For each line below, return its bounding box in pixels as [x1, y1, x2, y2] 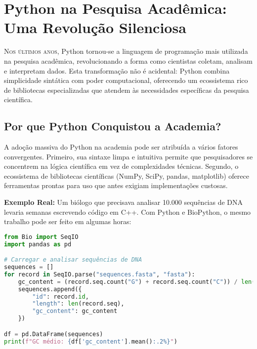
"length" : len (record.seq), [32, 300, 125, 308]
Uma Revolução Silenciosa [4, 17, 186, 38]
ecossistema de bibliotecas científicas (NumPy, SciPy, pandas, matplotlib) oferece [4, 170, 249, 181]
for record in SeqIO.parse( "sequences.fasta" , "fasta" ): [4, 271, 195, 278]
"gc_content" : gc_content [32, 308, 118, 315]
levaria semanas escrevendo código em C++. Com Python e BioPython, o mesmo [4, 206, 251, 217]
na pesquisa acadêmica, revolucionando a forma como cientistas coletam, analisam [4, 55, 253, 66]
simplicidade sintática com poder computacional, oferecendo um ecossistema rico [4, 75, 248, 85]
